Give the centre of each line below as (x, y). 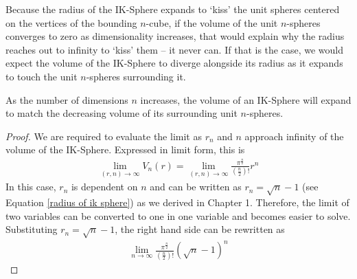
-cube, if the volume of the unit (212, 22)
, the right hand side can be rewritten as (200, 229)
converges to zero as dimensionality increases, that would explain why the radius (175, 36)
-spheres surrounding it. (136, 76)
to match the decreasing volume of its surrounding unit (122, 113)
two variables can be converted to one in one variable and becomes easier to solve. (178, 215)
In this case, (31, 187)
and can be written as (196, 187)
